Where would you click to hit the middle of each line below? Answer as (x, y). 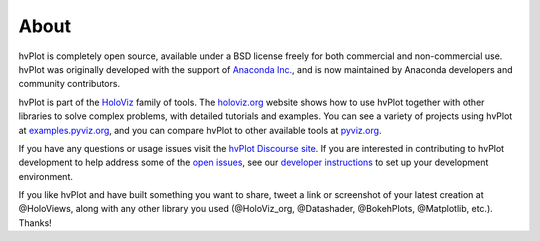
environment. (46, 176)
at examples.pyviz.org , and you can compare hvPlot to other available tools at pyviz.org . (200, 130)
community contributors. (69, 84)
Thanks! (35, 222)
